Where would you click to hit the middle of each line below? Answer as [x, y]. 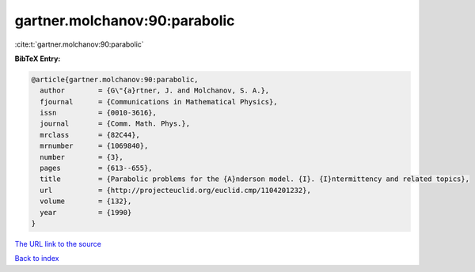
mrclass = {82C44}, [90, 135]
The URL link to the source [58, 244]
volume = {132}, [86, 201]
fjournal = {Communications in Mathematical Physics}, [159, 102]
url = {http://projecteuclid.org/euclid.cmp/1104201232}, [176, 190]
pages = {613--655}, [97, 168]
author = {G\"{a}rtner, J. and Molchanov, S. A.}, [155, 91]
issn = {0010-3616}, [99, 113]
